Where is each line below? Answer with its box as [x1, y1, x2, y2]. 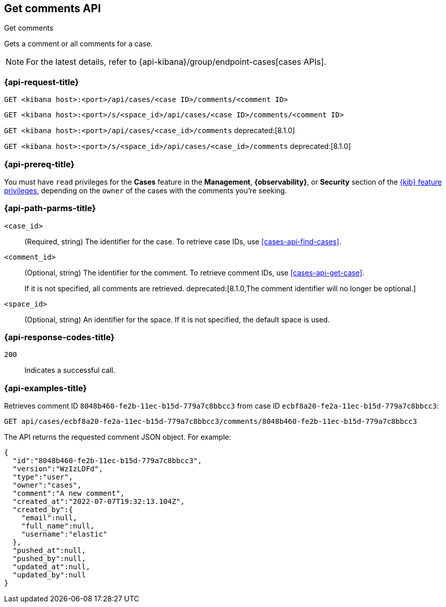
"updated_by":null [12, 571, 86, 579]
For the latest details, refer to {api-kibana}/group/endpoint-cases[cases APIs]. [26, 57, 327, 67]
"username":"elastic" [21, 530, 108, 539]
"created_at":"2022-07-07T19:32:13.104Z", [12, 497, 185, 506]
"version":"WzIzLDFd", [12, 465, 103, 473]
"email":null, [21, 514, 78, 522]
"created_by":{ [12, 505, 73, 514]
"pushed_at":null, [12, 546, 86, 555]
